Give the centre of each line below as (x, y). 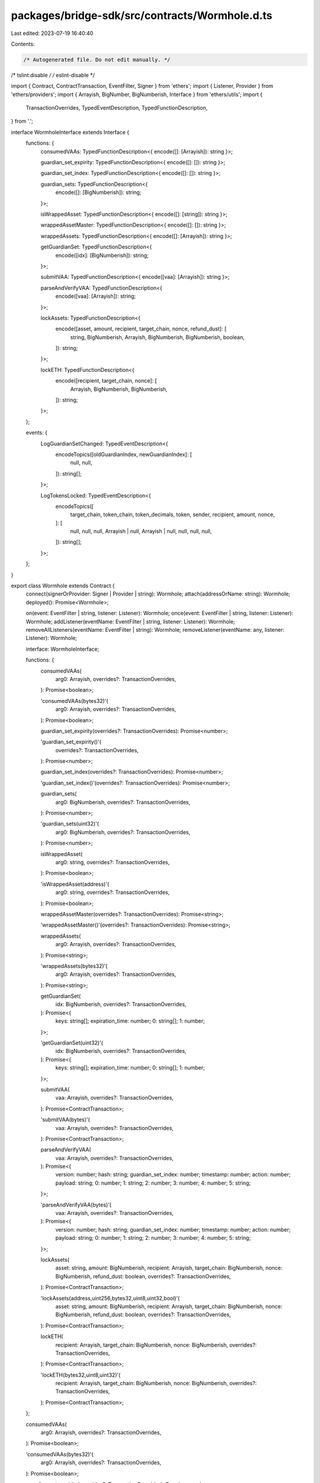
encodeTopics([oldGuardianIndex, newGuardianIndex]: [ (124, 454)
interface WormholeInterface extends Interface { (70, 132)
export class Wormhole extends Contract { (63, 586)
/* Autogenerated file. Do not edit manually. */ (97, 60)
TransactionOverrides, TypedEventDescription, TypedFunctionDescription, (117, 108)
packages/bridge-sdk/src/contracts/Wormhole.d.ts (142, 15)
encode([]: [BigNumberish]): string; (98, 192)
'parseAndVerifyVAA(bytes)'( (76, 1205)
